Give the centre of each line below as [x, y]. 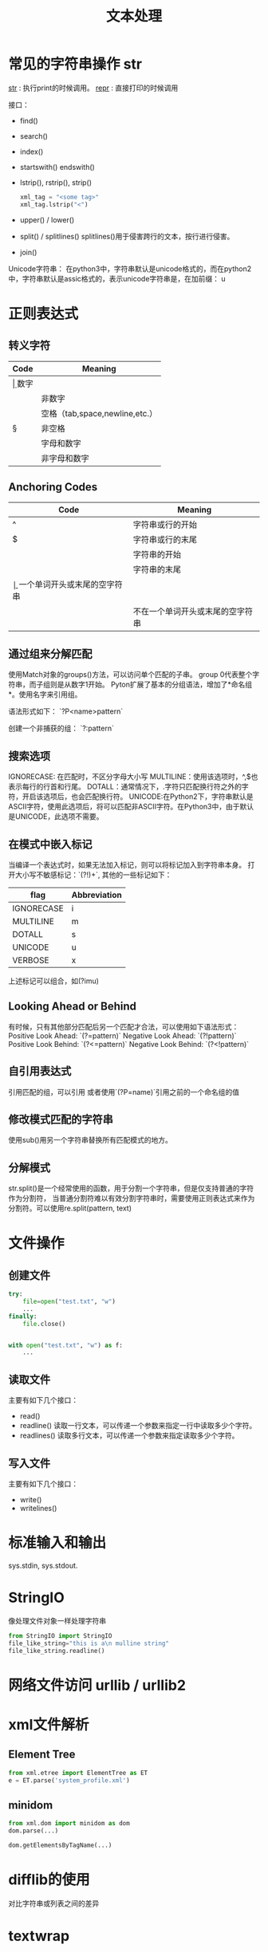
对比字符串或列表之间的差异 [54, 1903]
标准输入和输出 [57, 1543]
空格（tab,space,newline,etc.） [99, 413]
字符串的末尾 [157, 569]
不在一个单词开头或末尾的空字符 [193, 611]
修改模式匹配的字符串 [61, 1119]
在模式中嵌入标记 [50, 844]
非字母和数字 [65, 458]
